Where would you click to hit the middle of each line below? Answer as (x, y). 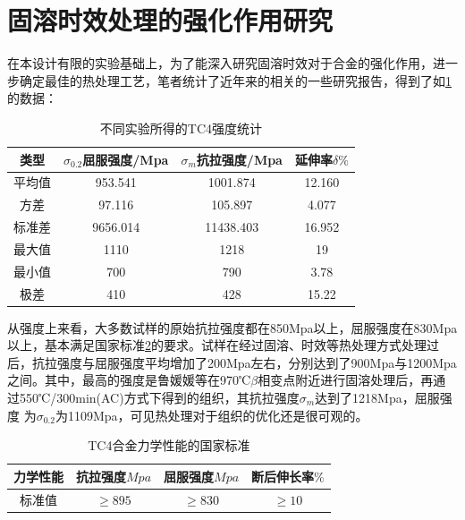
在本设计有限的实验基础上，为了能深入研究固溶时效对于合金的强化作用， (220, 63)
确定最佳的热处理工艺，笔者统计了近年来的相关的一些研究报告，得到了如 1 (235, 80)
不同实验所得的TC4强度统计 (181, 128)
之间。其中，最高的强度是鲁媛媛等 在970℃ (129, 380)
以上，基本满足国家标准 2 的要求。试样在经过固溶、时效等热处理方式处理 (217, 345)
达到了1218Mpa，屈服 (377, 398)
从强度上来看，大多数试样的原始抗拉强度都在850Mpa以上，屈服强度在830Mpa (232, 327)
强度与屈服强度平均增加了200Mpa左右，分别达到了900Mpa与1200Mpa (257, 362)
